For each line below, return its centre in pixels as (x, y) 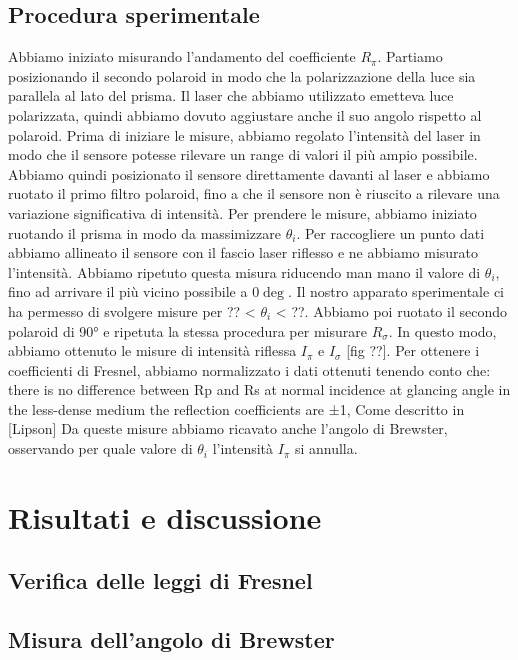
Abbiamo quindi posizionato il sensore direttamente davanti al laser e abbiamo (249, 173)
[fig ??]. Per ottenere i (413, 350)
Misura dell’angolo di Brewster (171, 639)
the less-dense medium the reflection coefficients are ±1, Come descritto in (236, 408)
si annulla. (326, 448)
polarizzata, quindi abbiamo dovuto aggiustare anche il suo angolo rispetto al (245, 114)
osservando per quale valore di (100, 448)
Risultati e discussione (165, 516)
